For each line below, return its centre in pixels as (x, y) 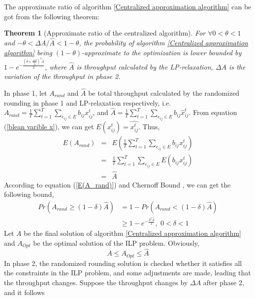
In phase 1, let (26, 93)
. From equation (213, 112)
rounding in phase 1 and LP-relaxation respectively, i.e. (88, 102)
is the (237, 66)
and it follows (24, 292)
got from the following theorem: (52, 16)
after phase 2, (223, 282)
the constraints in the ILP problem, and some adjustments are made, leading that (127, 273)
